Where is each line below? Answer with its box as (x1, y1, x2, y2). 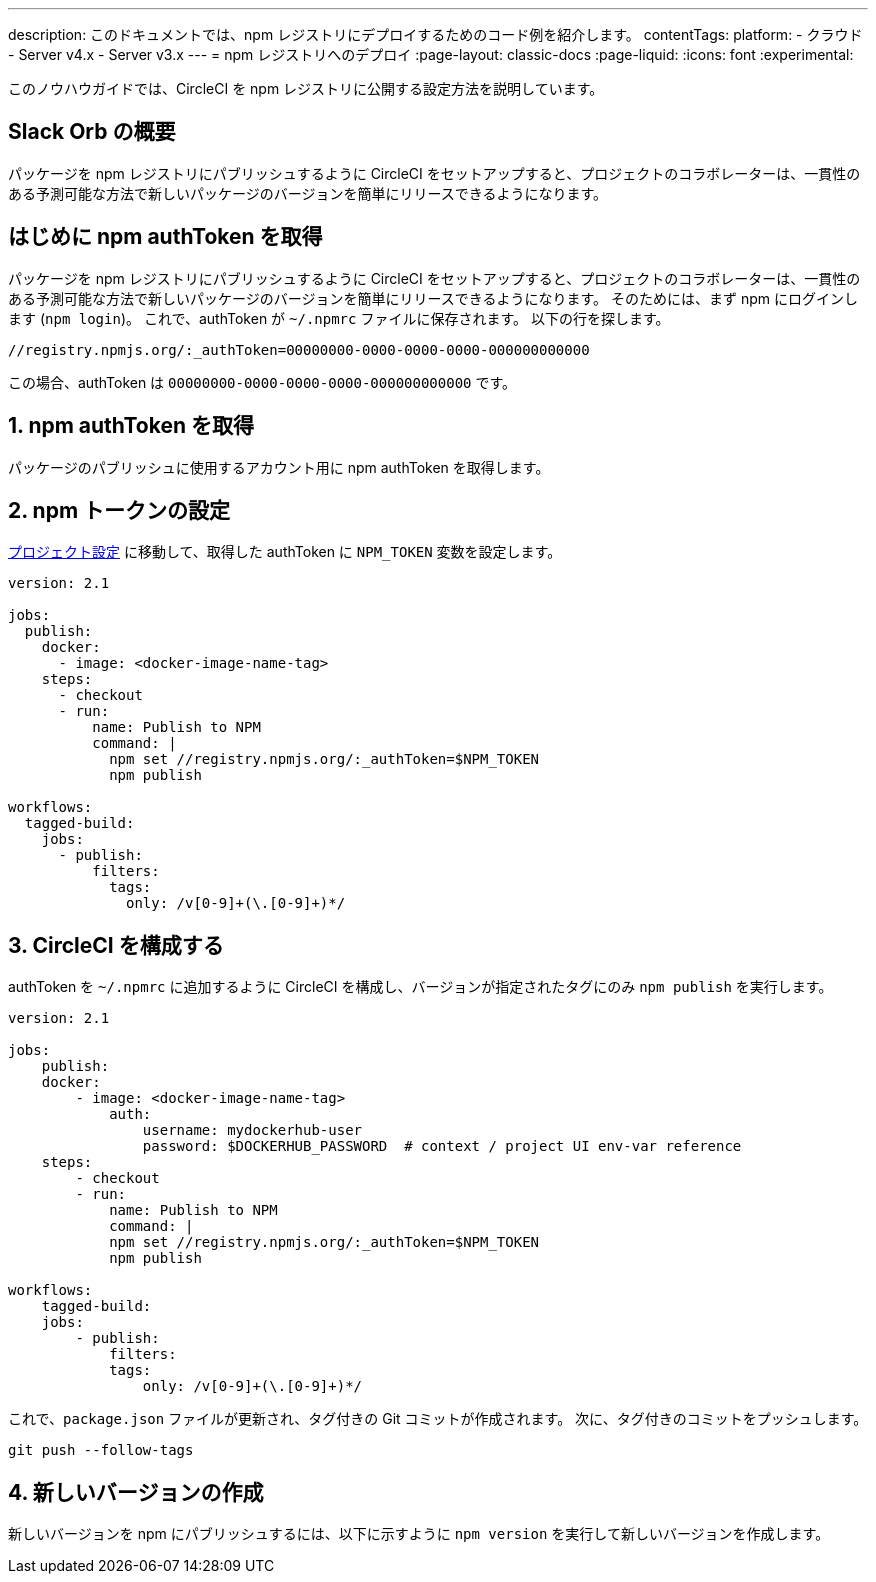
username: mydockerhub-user (142, 1122, 363, 1139)
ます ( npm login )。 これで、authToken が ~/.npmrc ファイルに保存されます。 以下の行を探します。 (8, 309, 670, 327)
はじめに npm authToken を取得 (8, 224, 323, 250)
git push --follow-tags (8, 1442, 194, 1459)
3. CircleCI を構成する (8, 932, 224, 958)
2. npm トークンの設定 (8, 497, 231, 523)
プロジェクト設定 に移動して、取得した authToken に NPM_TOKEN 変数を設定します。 (8, 543, 562, 561)
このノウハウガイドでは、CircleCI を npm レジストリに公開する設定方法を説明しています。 (8, 80, 604, 97)
